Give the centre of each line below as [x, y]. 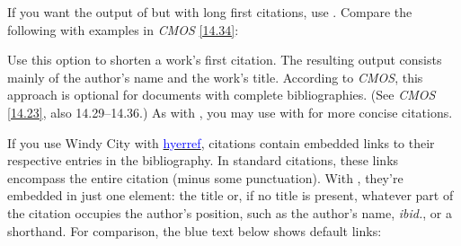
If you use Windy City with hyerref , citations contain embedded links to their [221, 142]
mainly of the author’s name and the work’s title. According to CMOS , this [215, 77]
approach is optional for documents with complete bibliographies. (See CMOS [222, 95]
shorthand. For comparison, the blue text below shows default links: [195, 230]
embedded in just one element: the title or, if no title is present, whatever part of [230, 195]
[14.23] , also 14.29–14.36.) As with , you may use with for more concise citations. [230, 112]
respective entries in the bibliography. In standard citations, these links [203, 160]
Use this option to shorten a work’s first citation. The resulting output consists [225, 60]
